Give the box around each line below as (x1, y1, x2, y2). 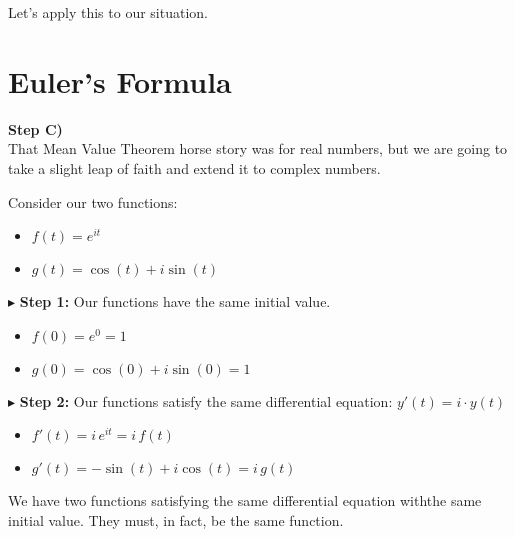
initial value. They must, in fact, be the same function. (8, 509, 344, 530)
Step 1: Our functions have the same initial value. (19, 291, 331, 312)
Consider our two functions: (8, 191, 178, 212)
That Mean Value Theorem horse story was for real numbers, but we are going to (8, 138, 508, 159)
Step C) (8, 118, 63, 139)
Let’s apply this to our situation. (8, 2, 208, 22)
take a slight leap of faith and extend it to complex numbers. (8, 157, 381, 178)
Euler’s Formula (8, 60, 232, 101)
